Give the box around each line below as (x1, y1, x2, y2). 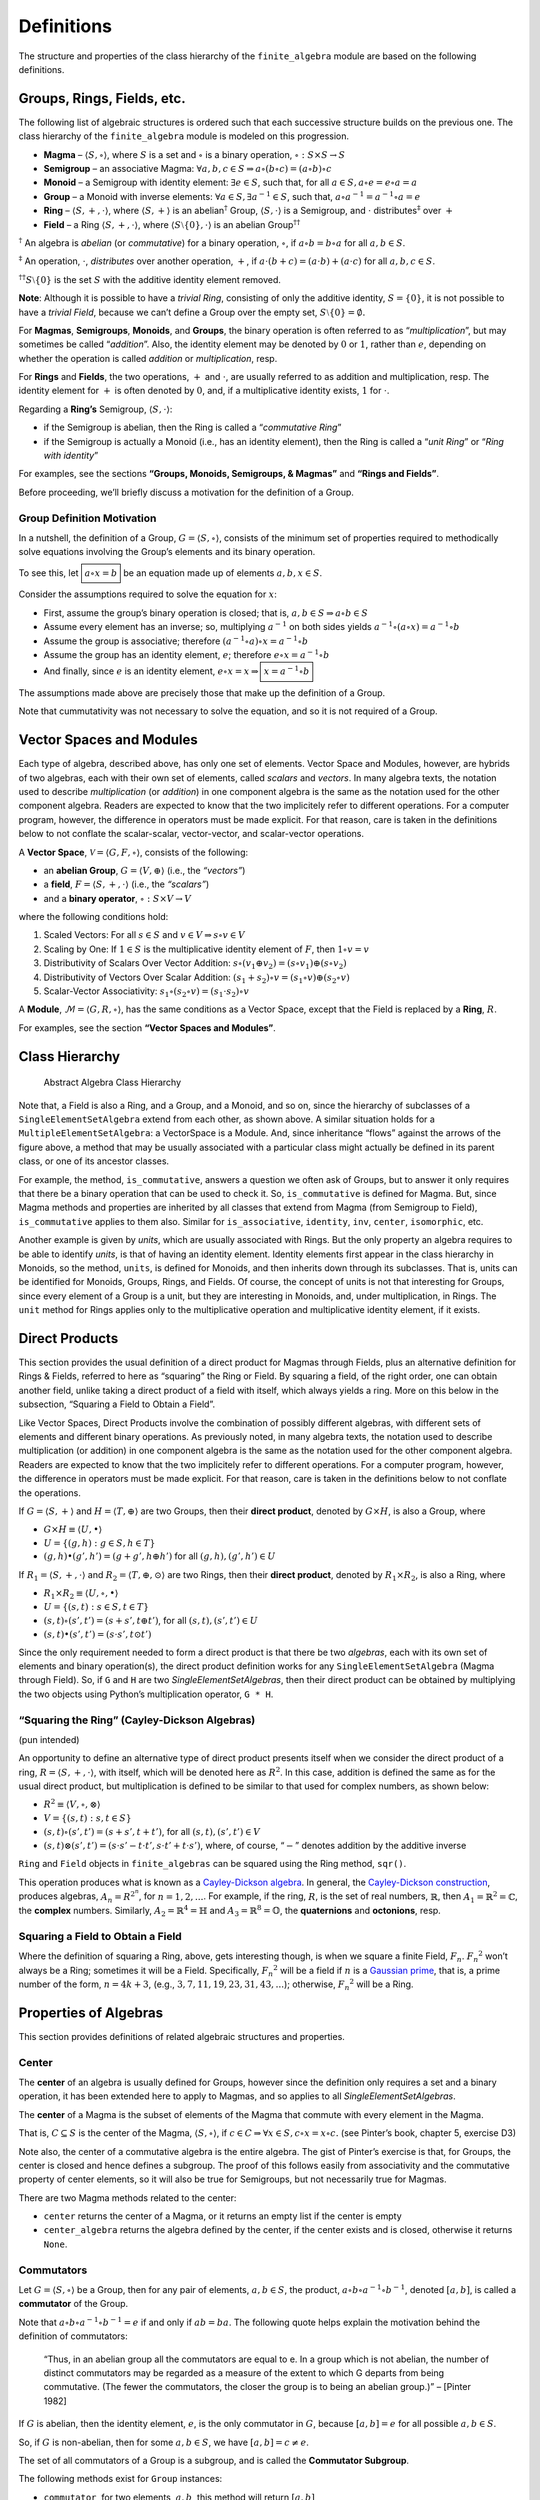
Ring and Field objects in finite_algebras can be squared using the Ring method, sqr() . (18, 1858, 407, 1870)
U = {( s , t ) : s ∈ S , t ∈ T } (43, 1601, 150, 1613)
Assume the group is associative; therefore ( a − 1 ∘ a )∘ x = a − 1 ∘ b (43, 633, 309, 647)
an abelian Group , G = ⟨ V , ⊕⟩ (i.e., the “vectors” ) (43, 864, 246, 876)
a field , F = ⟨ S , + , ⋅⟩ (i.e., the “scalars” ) (43, 878, 210, 890)
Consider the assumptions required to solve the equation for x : (18, 588, 277, 600)
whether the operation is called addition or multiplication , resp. (18, 352, 278, 364)
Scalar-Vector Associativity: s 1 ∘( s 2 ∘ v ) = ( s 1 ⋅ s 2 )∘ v (43, 985, 250, 999)
